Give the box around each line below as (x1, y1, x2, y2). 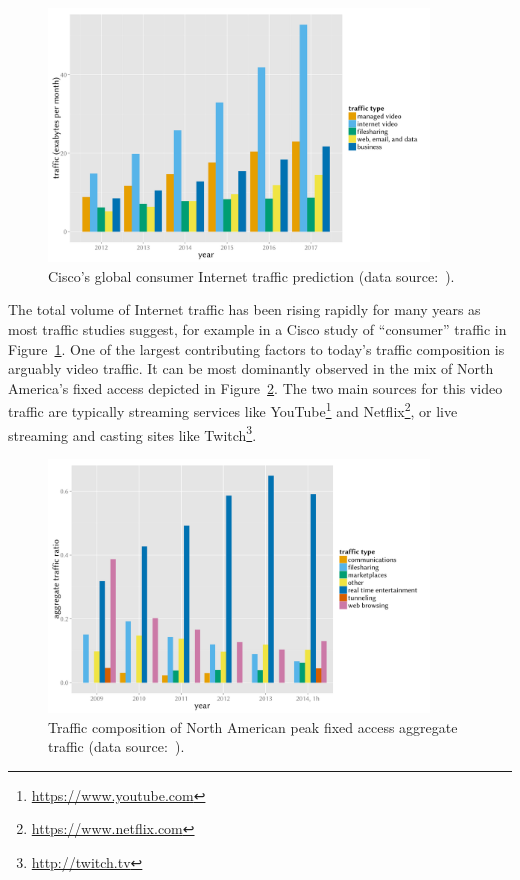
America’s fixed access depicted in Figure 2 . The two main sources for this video (8, 377, 503, 398)
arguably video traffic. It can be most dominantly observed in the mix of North (8, 358, 494, 379)
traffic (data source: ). (48, 736, 185, 757)
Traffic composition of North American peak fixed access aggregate (48, 716, 458, 737)
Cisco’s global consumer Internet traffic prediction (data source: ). (48, 265, 455, 286)
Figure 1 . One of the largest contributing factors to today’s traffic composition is (8, 338, 505, 359)
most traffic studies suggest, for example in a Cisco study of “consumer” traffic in (8, 318, 507, 339)
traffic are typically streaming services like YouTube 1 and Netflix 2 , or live (8, 398, 458, 421)
